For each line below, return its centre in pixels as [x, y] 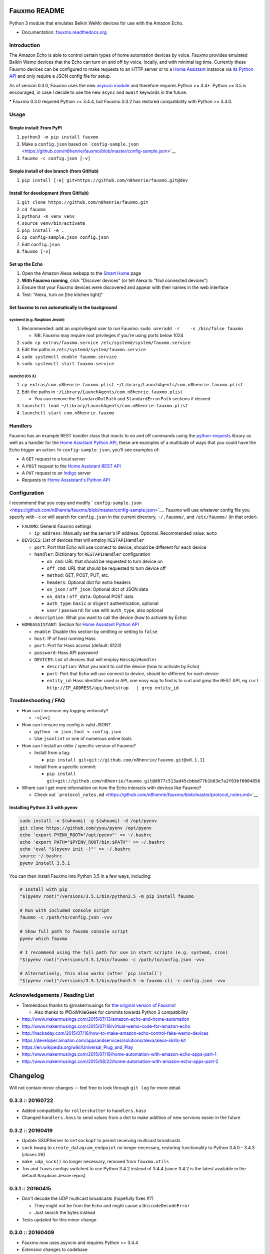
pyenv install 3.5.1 [45, 863]
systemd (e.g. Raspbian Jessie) [37, 320]
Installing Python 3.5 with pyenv [43, 808]
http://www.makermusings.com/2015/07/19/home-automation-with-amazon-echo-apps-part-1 [119, 1054]
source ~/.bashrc [41, 856]
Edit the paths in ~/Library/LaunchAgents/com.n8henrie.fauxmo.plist [102, 392]
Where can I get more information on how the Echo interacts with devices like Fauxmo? [111, 788]
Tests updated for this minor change [59, 1219]
